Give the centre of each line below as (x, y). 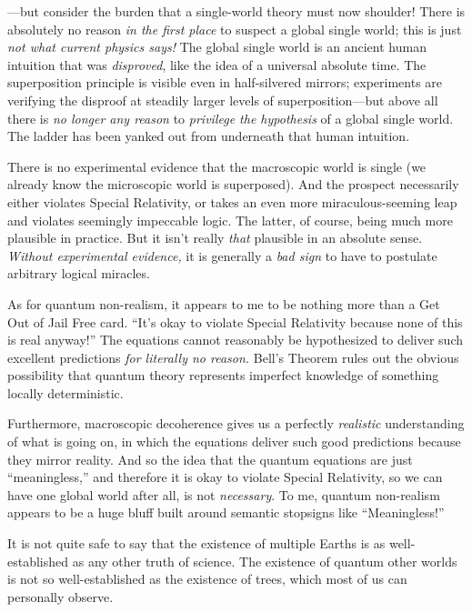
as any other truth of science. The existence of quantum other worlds (265, 561)
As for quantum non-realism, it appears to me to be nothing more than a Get (224, 303)
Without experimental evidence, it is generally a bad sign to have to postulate (222, 255)
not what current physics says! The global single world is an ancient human (217, 47)
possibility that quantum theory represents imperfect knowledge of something (223, 375)
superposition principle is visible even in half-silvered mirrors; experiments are (225, 82)
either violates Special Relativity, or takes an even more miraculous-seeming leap (232, 201)
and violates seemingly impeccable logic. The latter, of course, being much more (230, 220)
